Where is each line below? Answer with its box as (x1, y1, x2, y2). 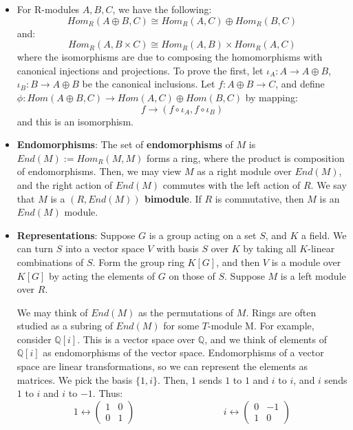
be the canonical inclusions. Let (82, 76, 215, 91)
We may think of (17, 305, 88, 319)
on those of (169, 268, 215, 283)
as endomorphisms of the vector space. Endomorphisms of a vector (43, 345, 324, 360)
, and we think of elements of (204, 331, 327, 346)
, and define (275, 76, 325, 91)
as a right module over (197, 164, 292, 178)
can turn (17, 241, 53, 256)
